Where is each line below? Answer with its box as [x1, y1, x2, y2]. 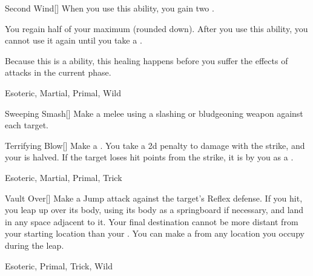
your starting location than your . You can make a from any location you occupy [5, 227, 305, 240]
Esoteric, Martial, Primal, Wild [5, 86, 121, 99]
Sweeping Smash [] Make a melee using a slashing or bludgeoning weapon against [5, 107, 303, 119]
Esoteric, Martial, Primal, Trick [5, 171, 122, 183]
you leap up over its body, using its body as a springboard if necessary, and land [5, 203, 304, 216]
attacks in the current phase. [5, 66, 111, 79]
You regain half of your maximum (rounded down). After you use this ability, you [5, 22, 308, 34]
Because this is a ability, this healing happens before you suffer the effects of [5, 54, 288, 67]
